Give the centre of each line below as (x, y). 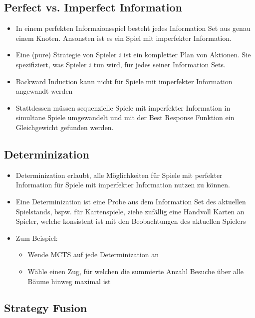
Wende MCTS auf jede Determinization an (93, 254)
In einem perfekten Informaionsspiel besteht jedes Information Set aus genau (133, 28)
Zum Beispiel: (37, 238)
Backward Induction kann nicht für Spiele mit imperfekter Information (124, 81)
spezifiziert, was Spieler (51, 64)
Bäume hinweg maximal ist (69, 281)
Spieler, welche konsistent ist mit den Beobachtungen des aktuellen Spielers (131, 221)
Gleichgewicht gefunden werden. (65, 127)
